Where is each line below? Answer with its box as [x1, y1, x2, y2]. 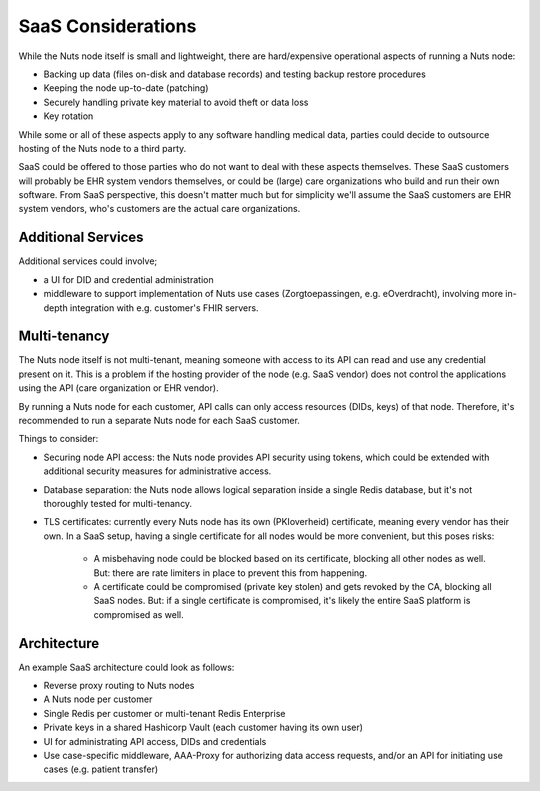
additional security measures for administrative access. [43, 465, 272, 477]
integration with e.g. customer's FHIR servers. [70, 301, 259, 314]
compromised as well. [93, 608, 184, 620]
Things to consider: [18, 433, 99, 445]
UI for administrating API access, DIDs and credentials [43, 735, 267, 747]
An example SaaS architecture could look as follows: [18, 661, 235, 673]
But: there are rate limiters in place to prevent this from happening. [93, 566, 368, 579]
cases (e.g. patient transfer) [43, 763, 159, 775]
